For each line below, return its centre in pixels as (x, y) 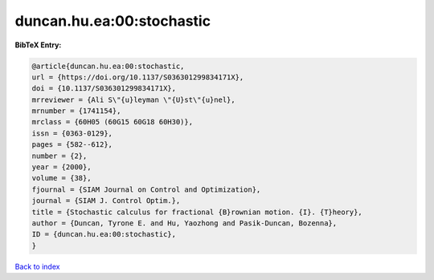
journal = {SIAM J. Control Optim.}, (106, 201)
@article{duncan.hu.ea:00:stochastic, (108, 66)
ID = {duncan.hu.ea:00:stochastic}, (104, 234)
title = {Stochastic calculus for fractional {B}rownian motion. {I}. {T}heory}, (197, 212)
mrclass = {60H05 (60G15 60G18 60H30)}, (112, 122)
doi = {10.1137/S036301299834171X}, (104, 89)
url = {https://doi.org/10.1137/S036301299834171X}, (138, 77)
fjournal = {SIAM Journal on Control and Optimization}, (146, 189)
